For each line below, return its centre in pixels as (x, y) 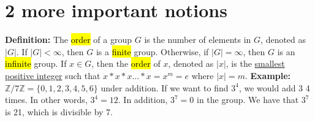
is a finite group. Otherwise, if (152, 51)
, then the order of (126, 63)
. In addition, (143, 100)
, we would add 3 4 (274, 87)
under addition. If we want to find (165, 87)
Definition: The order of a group (69, 40)
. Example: (268, 75)
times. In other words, (46, 100)
